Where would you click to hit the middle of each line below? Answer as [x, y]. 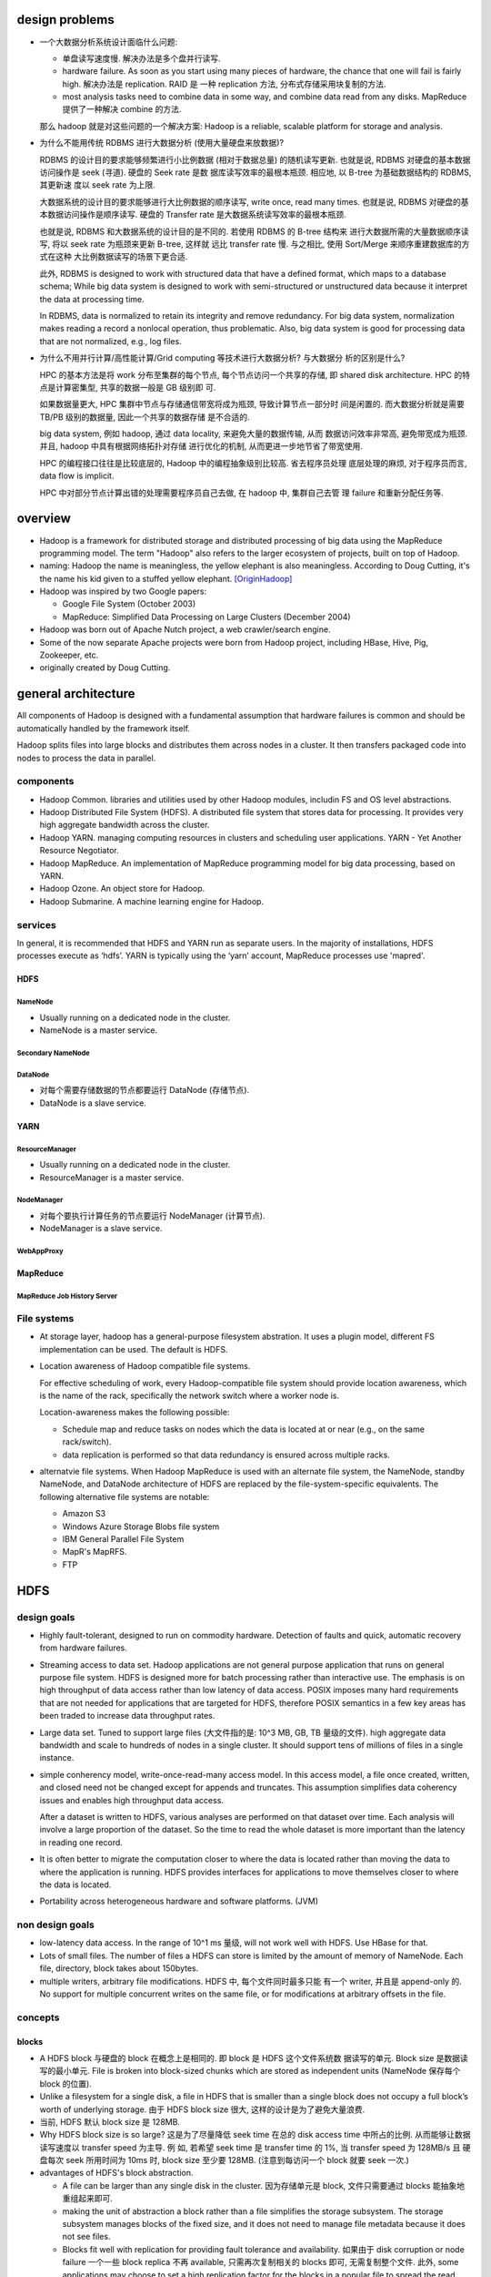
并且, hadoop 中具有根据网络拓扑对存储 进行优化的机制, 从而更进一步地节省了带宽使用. [201, 446]
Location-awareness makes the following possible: [135, 1413]
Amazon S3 [84, 1514]
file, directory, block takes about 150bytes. [119, 1968]
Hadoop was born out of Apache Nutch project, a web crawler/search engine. [185, 629]
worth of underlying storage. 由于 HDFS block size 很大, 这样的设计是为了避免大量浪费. [202, 2109]
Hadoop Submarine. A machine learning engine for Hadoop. [151, 901]
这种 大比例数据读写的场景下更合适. [121, 257]
